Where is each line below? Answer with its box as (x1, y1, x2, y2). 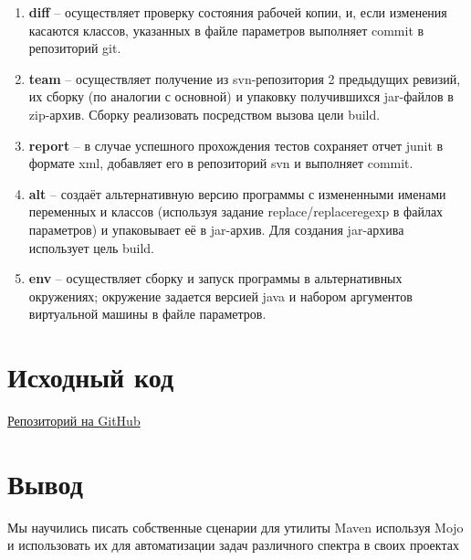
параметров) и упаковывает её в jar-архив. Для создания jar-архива (28, 219, 404, 238)
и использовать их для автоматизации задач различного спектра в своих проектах (7, 535, 459, 555)
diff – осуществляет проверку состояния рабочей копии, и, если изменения (28, 3, 447, 21)
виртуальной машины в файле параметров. (28, 304, 267, 323)
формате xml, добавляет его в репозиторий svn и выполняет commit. (28, 153, 413, 173)
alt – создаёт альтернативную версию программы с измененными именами (28, 184, 446, 203)
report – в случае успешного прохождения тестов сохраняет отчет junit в (28, 135, 444, 154)
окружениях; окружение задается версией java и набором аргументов (28, 286, 413, 305)
